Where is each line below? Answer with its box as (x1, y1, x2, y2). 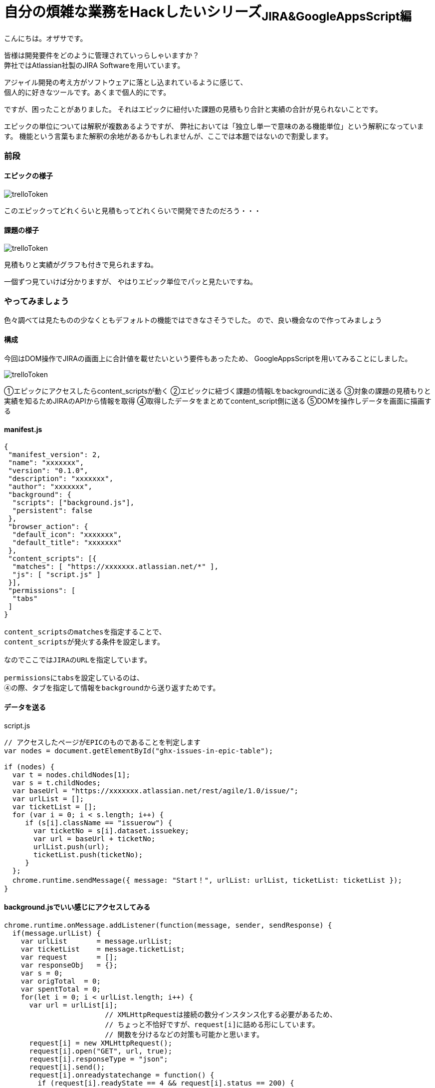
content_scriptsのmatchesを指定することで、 (4, 628, 166, 636)
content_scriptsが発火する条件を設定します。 (4, 638, 165, 646)
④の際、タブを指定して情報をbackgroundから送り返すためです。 (4, 684, 220, 692)
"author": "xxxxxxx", (8, 483, 93, 491)
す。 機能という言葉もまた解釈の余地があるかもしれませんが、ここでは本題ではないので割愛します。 (4, 132, 333, 141)
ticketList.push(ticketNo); (33, 850, 143, 859)
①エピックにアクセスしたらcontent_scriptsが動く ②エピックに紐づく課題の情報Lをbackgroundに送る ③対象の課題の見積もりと (4, 387, 431, 396)
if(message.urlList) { (12, 929, 101, 937)
